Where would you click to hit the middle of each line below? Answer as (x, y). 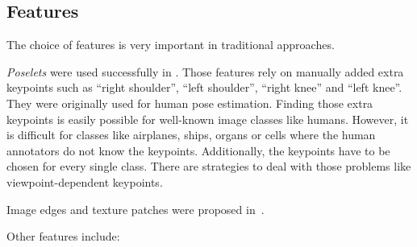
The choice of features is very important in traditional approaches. (171, 45)
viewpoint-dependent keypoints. (85, 181)
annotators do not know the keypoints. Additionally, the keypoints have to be (198, 150)
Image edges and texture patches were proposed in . (136, 209)
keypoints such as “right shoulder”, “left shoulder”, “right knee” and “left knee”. (204, 87)
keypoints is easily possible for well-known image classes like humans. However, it (208, 119)
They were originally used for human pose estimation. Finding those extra (190, 103)
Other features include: (63, 236)
